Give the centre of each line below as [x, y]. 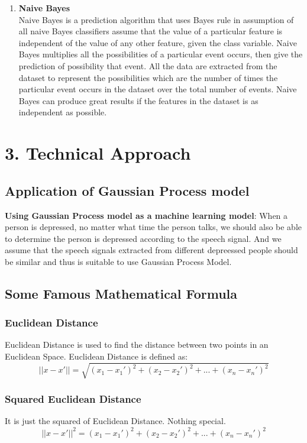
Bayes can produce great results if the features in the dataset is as [138, 100]
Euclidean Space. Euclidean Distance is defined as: [96, 356]
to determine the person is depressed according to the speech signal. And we [143, 238]
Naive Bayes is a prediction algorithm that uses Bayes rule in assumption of [156, 19]
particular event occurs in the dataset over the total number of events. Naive [158, 89]
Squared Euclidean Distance [73, 399]
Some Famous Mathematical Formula [121, 293]
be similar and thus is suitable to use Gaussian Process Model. [118, 261]
